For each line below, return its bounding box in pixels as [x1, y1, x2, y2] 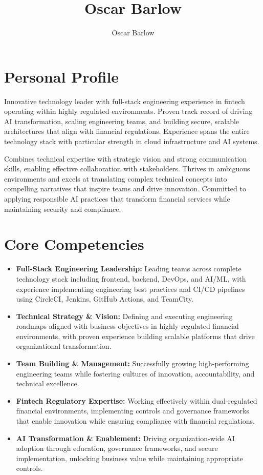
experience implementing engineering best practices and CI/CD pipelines [16, 283, 245, 294]
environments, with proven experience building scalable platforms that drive [16, 330, 255, 341]
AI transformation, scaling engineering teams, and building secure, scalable [4, 115, 239, 126]
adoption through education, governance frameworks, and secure [16, 443, 218, 453]
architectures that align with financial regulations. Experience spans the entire [4, 126, 250, 136]
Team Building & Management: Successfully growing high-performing [16, 358, 249, 369]
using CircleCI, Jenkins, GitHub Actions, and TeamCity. [16, 293, 194, 304]
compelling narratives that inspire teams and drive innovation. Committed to [4, 183, 246, 194]
